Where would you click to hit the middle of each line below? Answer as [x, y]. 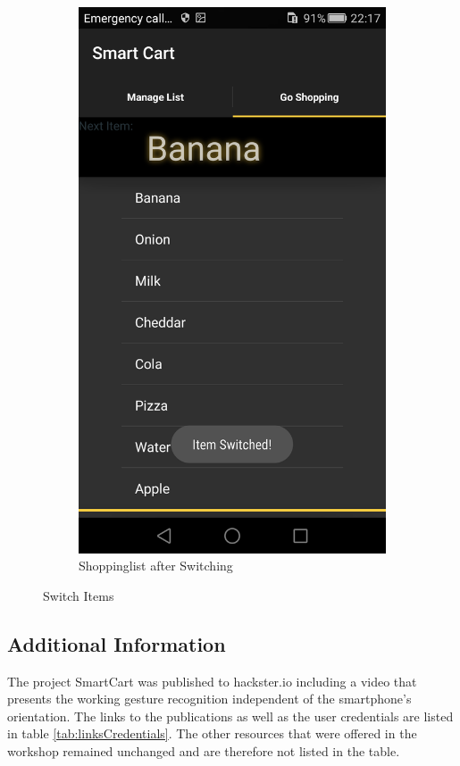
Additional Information [117, 643]
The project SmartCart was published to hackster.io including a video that [212, 681]
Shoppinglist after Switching [156, 566]
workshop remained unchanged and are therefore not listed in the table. [204, 750]
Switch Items [79, 595]
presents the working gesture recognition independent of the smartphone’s [209, 699]
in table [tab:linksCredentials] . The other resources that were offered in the [212, 733]
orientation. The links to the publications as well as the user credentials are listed [230, 716]
